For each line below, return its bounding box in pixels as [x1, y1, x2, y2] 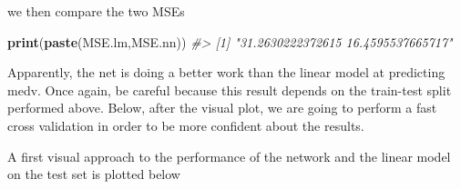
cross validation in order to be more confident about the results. [7, 115, 364, 134]
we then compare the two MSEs [7, 2, 185, 20]
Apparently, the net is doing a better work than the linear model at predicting [7, 63, 446, 82]
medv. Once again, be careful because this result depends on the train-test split [7, 80, 452, 99]
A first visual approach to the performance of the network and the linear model [7, 146, 451, 165]
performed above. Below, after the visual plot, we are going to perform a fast [7, 98, 437, 117]
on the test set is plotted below [7, 164, 180, 184]
